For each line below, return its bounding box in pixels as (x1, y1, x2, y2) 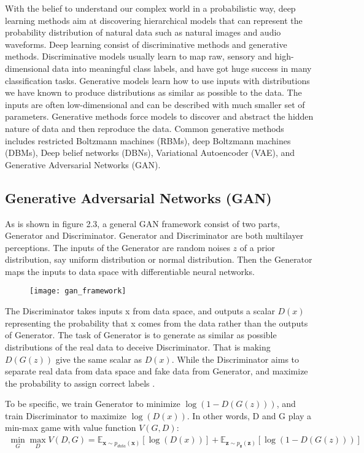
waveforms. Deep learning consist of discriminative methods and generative (5, 37, 287, 50)
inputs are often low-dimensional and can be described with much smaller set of (5, 98, 305, 110)
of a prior (239, 241, 276, 254)
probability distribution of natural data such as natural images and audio (5, 26, 281, 39)
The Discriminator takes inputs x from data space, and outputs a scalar (5, 304, 275, 317)
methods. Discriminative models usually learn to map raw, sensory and (5, 50, 272, 63)
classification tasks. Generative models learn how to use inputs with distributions (5, 74, 310, 87)
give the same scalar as (55, 352, 142, 365)
